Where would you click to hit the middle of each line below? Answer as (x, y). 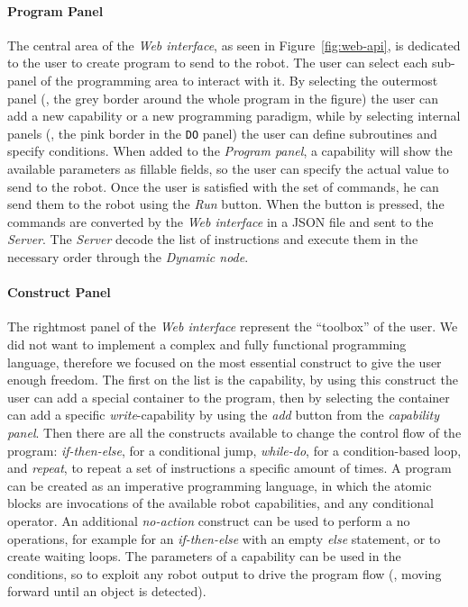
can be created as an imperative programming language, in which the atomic (220, 485)
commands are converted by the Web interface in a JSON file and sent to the (220, 221)
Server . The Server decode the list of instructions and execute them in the (213, 239)
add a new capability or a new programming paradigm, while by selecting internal (234, 116)
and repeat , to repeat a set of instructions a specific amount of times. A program (229, 468)
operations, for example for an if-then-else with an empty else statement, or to (224, 538)
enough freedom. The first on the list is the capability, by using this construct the (233, 380)
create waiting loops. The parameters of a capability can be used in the (204, 556)
